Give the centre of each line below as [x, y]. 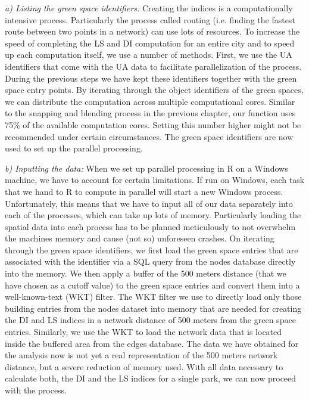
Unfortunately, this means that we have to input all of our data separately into [149, 203]
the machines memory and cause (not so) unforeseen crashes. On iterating [140, 238]
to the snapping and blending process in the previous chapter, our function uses [150, 113]
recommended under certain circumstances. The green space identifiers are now [149, 136]
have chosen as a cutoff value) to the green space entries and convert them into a [152, 285]
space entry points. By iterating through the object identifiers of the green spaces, [154, 90]
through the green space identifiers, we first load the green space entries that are [152, 249]
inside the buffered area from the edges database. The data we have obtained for [152, 343]
